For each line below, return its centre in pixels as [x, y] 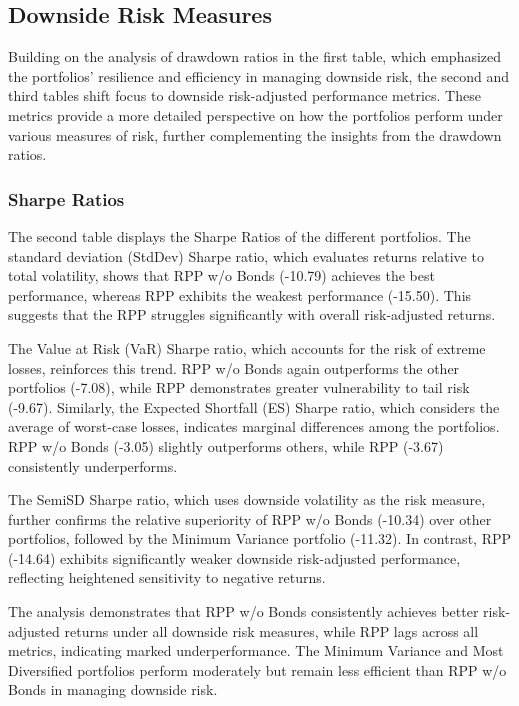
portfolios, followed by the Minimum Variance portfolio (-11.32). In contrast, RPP [260, 538]
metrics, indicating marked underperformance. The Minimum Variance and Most [256, 650]
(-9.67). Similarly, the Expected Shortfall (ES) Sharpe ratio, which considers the [254, 406]
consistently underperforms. [93, 465]
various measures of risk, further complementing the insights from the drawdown [255, 134]
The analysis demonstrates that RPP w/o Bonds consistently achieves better [243, 611]
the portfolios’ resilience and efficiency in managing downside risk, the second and [259, 75]
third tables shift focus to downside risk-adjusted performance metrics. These [244, 95]
